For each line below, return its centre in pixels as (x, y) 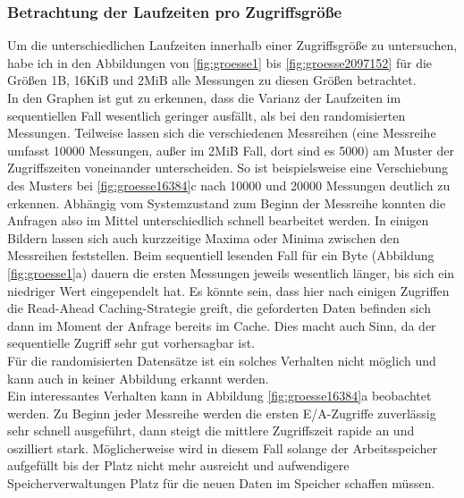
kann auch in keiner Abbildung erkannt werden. (138, 378)
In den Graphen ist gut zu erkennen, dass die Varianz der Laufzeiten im (204, 97)
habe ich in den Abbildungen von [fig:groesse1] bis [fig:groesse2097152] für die (220, 62)
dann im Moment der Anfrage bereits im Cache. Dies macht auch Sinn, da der (222, 325)
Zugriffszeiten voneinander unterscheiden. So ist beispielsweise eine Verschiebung (228, 168)
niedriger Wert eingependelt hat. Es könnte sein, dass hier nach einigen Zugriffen (228, 290)
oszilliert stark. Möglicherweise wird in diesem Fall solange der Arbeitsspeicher (222, 447)
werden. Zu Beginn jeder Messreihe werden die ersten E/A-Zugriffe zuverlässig (222, 413)
